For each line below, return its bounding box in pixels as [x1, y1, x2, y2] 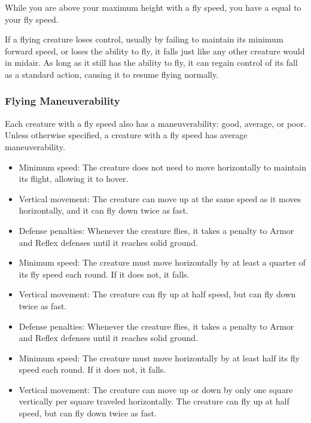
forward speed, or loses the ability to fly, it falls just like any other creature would [5, 44, 305, 57]
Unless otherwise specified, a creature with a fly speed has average [5, 129, 248, 141]
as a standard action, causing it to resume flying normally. [5, 68, 219, 80]
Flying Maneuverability [5, 93, 120, 108]
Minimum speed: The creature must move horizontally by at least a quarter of [19, 256, 306, 269]
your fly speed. [5, 13, 59, 25]
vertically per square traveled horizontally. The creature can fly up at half [19, 395, 289, 407]
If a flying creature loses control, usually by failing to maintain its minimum [5, 33, 283, 45]
